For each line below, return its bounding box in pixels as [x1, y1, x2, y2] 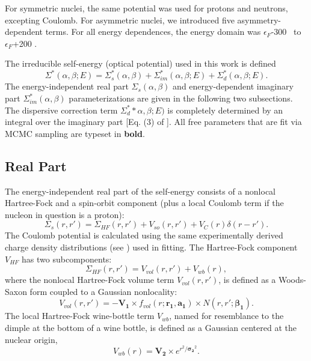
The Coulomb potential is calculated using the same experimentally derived [5, 229, 283, 241]
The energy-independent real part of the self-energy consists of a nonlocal [5, 184, 276, 197]
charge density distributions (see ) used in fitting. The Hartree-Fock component [5, 241, 298, 253]
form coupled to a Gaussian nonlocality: [29, 285, 177, 297]
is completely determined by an [167, 103, 283, 116]
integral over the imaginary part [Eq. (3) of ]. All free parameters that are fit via [5, 115, 302, 128]
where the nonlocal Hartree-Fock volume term [5, 273, 174, 286]
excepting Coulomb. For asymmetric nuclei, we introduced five [5, 13, 235, 26]
